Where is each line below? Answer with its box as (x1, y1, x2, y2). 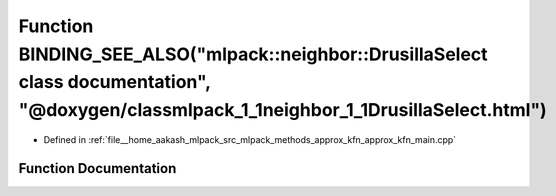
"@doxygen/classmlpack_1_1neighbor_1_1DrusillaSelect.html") (18, 99, 547, 122)
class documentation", (18, 71, 211, 94)
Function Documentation (18, 160, 177, 177)
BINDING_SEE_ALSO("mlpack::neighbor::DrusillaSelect (18, 43, 489, 65)
